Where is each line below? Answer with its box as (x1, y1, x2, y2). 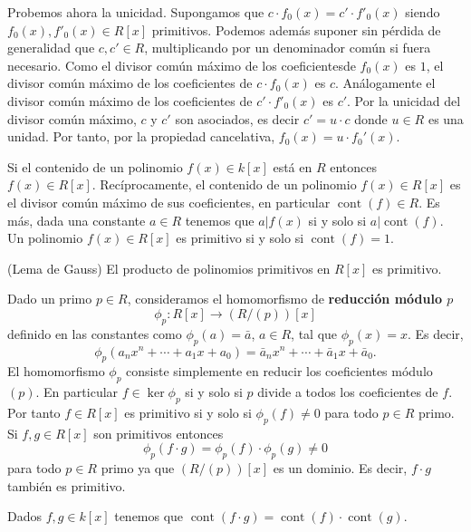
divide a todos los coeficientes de (257, 382, 438, 401)
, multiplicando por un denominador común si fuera (144, 38, 431, 57)
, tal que (291, 324, 338, 343)
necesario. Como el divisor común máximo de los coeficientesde (7, 55, 356, 74)
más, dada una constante (7, 210, 146, 229)
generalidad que (7, 38, 95, 57)
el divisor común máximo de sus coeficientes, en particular (7, 192, 331, 211)
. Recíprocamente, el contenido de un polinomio (91, 175, 357, 194)
